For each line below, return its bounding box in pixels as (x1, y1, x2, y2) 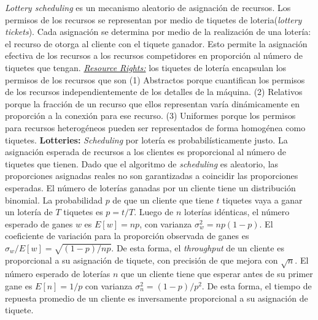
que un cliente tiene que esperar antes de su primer (121, 267, 313, 280)
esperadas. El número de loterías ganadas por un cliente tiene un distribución (5, 181, 296, 194)
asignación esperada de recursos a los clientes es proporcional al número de (5, 145, 287, 158)
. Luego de (134, 205, 174, 218)
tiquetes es (63, 205, 103, 218)
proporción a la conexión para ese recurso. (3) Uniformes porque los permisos (5, 109, 296, 122)
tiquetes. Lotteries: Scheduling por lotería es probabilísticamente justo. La (5, 133, 288, 146)
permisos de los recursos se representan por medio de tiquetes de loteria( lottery (5, 13, 302, 26)
